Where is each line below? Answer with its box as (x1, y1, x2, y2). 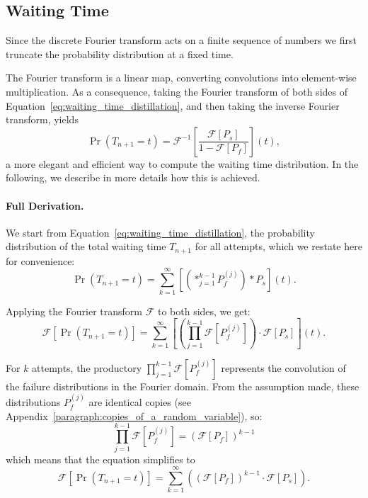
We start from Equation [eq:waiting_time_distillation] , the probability (6, 225, 315, 239)
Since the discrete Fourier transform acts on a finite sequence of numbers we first (6, 33, 357, 47)
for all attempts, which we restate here (195, 239, 362, 254)
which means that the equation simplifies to (6, 451, 195, 466)
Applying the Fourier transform (6, 303, 142, 318)
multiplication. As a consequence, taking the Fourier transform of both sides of (6, 84, 347, 98)
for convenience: (6, 253, 75, 268)
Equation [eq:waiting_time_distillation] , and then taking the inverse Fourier (6, 98, 340, 113)
